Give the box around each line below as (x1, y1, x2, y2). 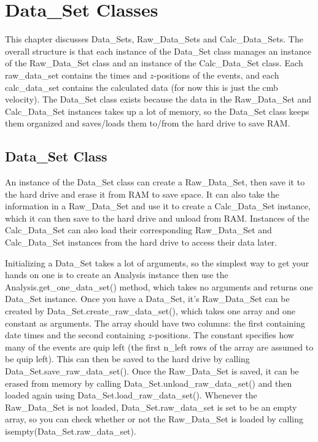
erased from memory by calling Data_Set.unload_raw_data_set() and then (5, 376, 292, 389)
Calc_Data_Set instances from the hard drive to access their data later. (5, 236, 277, 249)
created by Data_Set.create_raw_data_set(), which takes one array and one (5, 304, 296, 317)
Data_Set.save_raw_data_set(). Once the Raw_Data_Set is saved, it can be (5, 364, 299, 377)
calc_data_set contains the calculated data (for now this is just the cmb (5, 80, 278, 93)
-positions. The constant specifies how (152, 328, 294, 341)
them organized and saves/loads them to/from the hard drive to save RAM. (5, 117, 290, 130)
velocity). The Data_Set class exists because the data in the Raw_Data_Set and (5, 93, 312, 106)
